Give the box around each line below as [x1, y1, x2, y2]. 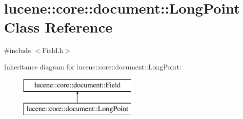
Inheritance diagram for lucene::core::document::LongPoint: [4, 61, 182, 71]
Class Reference [4, 17, 113, 37]
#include [4, 45, 31, 55]
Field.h [42, 45, 63, 55]
